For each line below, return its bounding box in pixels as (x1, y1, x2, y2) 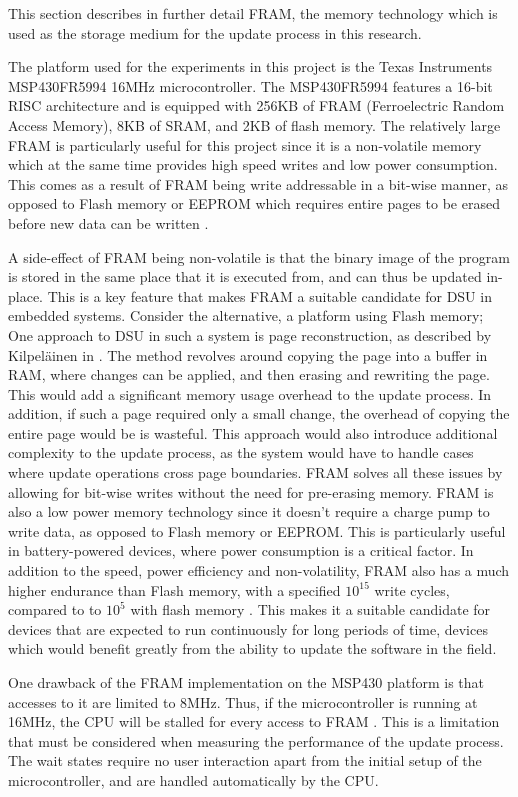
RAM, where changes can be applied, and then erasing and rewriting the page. (8, 364, 490, 385)
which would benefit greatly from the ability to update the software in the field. (8, 638, 497, 659)
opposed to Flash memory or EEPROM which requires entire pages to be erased (8, 193, 500, 214)
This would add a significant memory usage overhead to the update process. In (8, 383, 492, 404)
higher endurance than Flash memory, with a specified (8, 579, 341, 600)
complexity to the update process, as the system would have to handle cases (8, 442, 474, 463)
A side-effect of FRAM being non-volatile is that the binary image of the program (8, 246, 510, 267)
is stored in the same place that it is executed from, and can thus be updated (8, 266, 482, 287)
